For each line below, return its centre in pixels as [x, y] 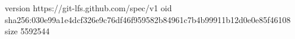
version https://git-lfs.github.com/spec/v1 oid [88, 8]
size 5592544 [27, 31]
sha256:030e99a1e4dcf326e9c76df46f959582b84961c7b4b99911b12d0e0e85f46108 [148, 19]
